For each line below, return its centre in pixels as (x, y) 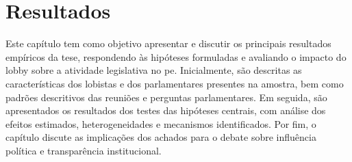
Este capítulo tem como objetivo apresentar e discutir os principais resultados (168, 43)
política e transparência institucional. (84, 150)
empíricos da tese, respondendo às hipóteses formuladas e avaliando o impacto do (176, 56)
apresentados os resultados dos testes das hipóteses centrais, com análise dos (166, 110)
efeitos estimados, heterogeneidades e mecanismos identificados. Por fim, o (161, 123)
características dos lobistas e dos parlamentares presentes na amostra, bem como (175, 83)
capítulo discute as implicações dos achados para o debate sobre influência (161, 137)
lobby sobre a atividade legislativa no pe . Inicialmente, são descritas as (154, 70)
